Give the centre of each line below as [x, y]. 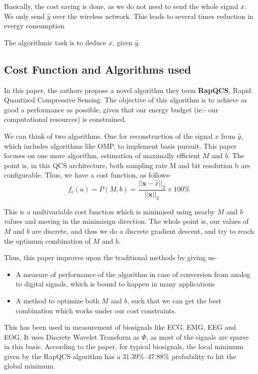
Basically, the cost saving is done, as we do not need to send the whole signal [121, 6]
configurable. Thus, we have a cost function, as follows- [88, 175]
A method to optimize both [58, 300]
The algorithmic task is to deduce [55, 42]
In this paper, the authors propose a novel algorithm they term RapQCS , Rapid [128, 90]
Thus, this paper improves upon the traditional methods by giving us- [111, 257]
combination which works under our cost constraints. [96, 310]
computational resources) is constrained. [65, 119]
